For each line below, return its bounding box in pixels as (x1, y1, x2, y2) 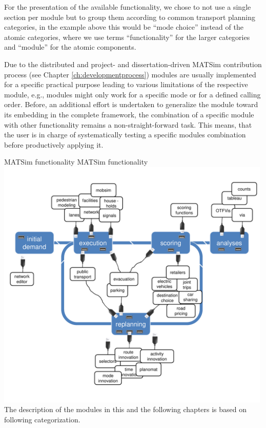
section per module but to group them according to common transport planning (4, 11, 255, 22)
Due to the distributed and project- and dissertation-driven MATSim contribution (4, 58, 262, 69)
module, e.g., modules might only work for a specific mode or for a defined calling (4, 89, 261, 99)
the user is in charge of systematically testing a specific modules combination (4, 129, 246, 140)
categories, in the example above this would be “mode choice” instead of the (4, 22, 243, 32)
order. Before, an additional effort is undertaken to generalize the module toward (4, 99, 258, 110)
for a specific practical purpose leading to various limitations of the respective (4, 79, 248, 90)
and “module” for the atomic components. (4, 42, 136, 52)
